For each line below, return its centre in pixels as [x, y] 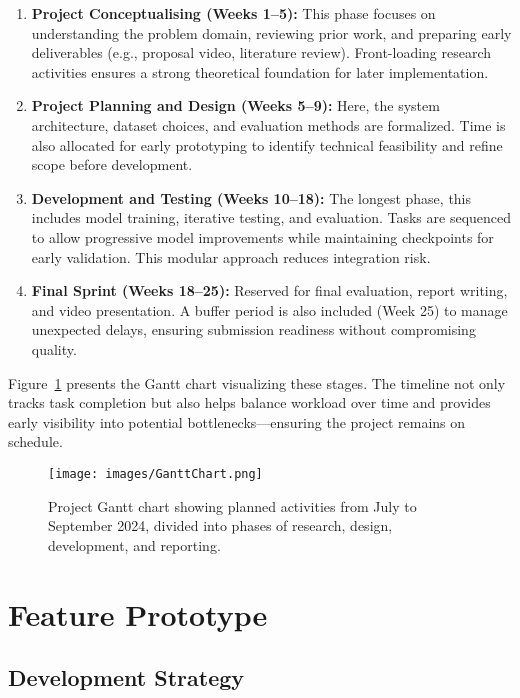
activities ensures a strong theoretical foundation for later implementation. [260, 71]
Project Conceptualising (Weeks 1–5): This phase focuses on [233, 13]
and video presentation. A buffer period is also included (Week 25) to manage [269, 309]
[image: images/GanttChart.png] [155, 473]
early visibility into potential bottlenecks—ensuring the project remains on [237, 421]
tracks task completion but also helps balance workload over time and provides [249, 402]
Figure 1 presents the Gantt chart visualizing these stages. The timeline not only [257, 382]
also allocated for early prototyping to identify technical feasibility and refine [267, 144]
